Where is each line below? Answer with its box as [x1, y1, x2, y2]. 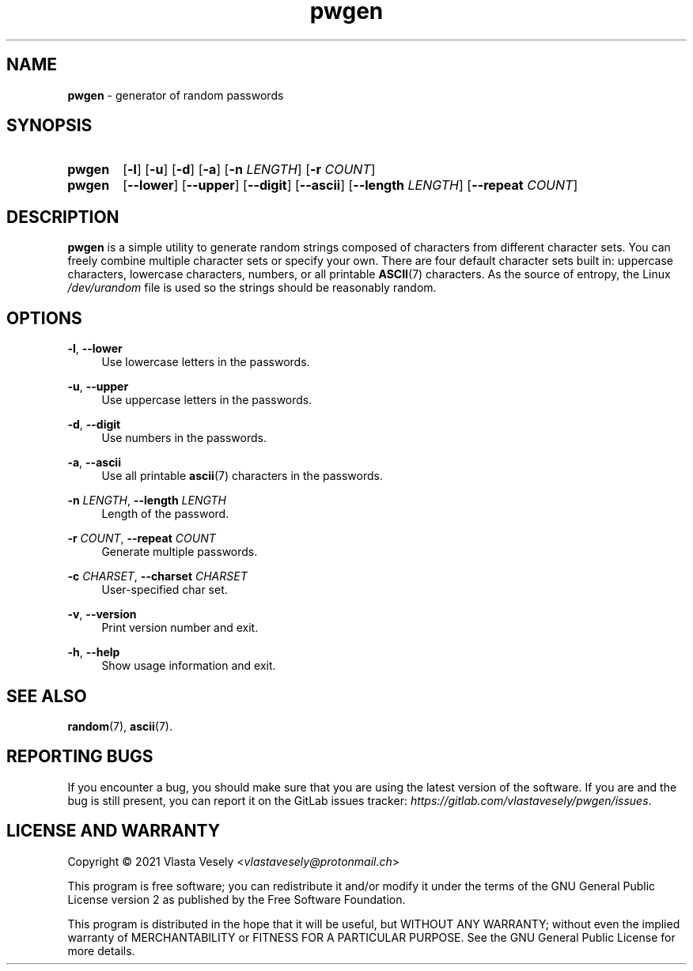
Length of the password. [101, 507, 229, 521]
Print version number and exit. [101, 621, 259, 635]
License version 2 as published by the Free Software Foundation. [67, 892, 406, 906]
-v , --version [67, 607, 137, 622]
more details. [67, 943, 135, 958]
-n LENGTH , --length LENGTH [67, 493, 226, 508]
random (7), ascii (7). [67, 719, 173, 733]
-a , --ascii [67, 455, 121, 470]
